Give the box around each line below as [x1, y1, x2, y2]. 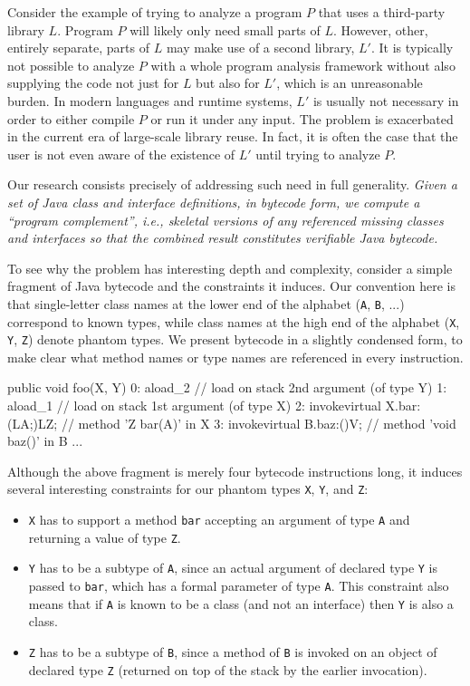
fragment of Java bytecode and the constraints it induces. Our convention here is [7, 276, 456, 295]
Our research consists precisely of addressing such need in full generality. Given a [7, 175, 457, 194]
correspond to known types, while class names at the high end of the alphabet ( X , [7, 312, 460, 331]
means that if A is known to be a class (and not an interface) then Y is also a [28, 594, 454, 613]
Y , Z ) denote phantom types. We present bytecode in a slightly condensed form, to [7, 330, 463, 349]
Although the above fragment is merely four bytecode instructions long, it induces [7, 461, 463, 480]
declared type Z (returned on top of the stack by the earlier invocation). [28, 660, 427, 679]
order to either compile [7, 109, 135, 128]
